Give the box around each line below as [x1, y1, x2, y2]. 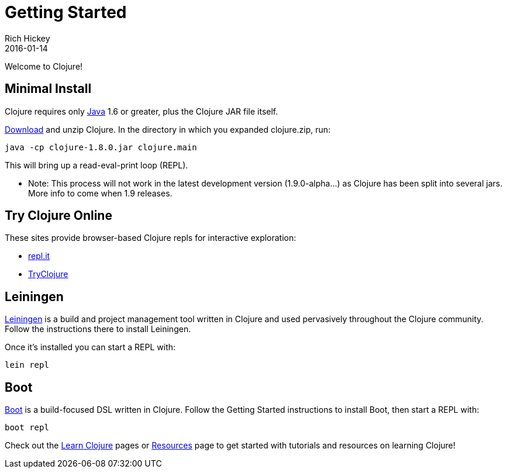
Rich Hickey [5, 33, 50, 43]
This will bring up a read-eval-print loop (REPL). [5, 160, 188, 170]
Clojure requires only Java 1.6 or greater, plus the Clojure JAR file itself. [5, 106, 278, 116]
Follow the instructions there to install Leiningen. [5, 324, 191, 334]
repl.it [28, 251, 50, 261]
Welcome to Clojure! [5, 61, 83, 71]
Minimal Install [5, 81, 92, 96]
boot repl [5, 423, 49, 433]
